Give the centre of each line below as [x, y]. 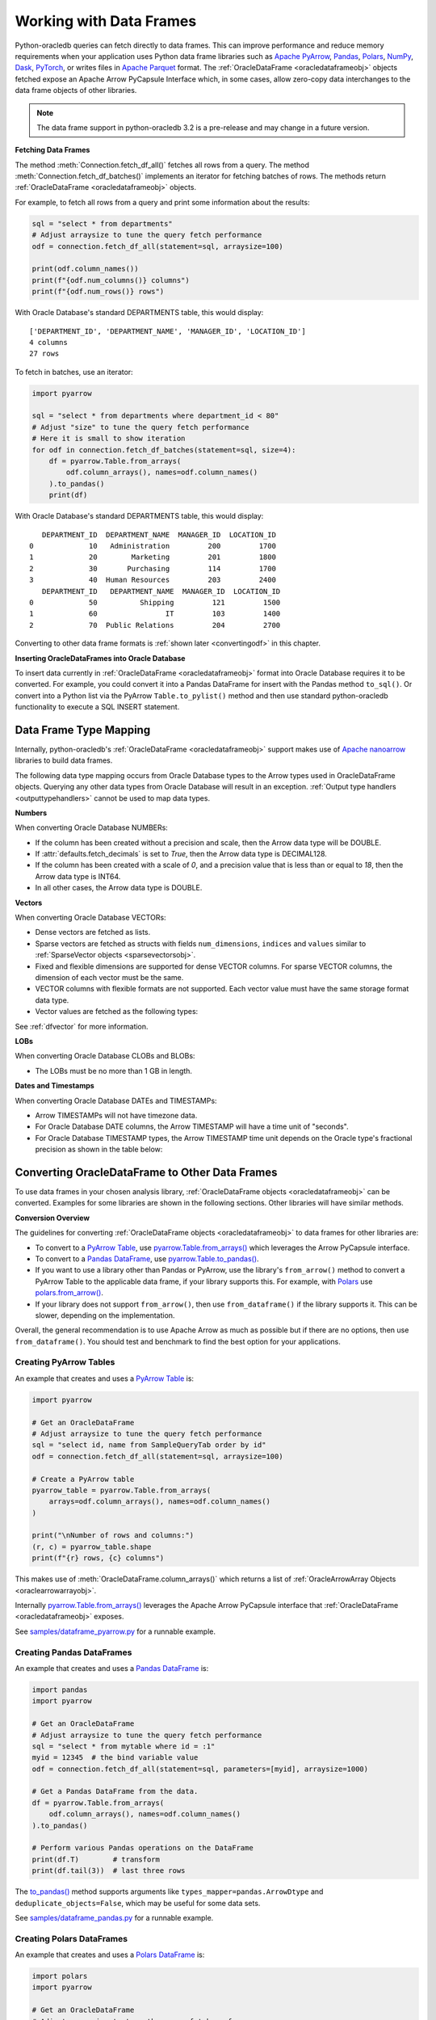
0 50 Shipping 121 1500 [155, 602]
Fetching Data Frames [52, 150]
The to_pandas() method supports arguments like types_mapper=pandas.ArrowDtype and [169, 1892]
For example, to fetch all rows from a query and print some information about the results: [162, 202]
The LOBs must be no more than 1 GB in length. [114, 1071]
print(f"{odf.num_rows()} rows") [98, 292]
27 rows [44, 354]
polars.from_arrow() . [69, 1293]
